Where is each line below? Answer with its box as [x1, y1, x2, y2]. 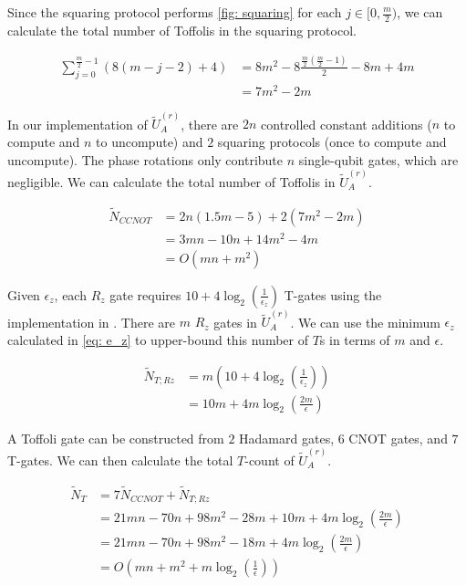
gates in [213, 312, 257, 331]
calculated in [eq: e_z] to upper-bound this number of [7, 330, 308, 349]
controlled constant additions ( [261, 114, 432, 133]
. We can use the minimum [290, 312, 440, 331]
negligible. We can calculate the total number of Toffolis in [7, 172, 336, 191]
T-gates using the [284, 285, 382, 304]
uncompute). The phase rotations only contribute [7, 150, 284, 169]
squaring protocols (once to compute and [217, 131, 447, 151]
